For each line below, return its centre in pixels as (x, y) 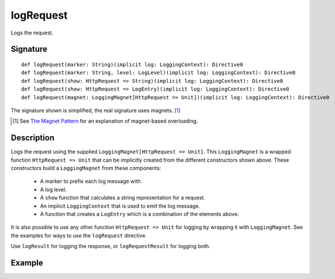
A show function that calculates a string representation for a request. (123, 198)
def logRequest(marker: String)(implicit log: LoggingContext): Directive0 (132, 64)
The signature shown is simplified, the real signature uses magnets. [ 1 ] (96, 110)
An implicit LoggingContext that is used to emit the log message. (120, 206)
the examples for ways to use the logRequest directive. (79, 235)
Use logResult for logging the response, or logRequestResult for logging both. (110, 246)
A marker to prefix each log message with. (91, 182)
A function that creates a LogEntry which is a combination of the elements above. (139, 214)
